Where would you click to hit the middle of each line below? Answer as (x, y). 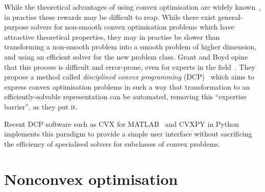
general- (230, 17)
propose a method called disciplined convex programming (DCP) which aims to (129, 77)
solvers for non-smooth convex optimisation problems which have (132, 27)
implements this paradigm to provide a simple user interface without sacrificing (128, 134)
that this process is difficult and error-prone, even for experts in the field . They (130, 66)
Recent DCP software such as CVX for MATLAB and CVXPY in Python (122, 124)
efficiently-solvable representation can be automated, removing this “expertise (125, 97)
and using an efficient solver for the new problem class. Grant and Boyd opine (126, 56)
